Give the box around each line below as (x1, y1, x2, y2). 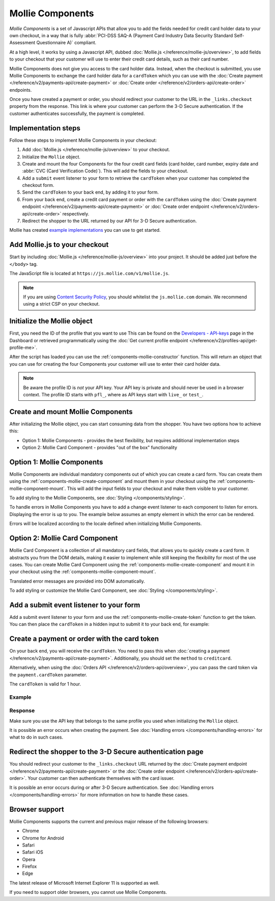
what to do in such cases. (9, 734, 64, 741)
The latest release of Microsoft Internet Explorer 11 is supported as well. (9, 880, 160, 886)
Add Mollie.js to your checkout (9, 240, 109, 249)
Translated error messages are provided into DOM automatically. (9, 578, 145, 584)
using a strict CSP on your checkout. (23, 301, 100, 307)
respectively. (62, 210, 90, 216)
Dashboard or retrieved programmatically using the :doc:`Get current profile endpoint (9, 337, 188, 343)
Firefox (22, 863, 37, 869)
